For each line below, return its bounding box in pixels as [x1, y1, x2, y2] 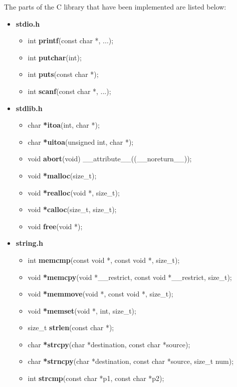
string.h [16, 238, 43, 248]
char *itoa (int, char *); [28, 120, 100, 130]
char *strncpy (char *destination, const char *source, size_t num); [28, 356, 234, 366]
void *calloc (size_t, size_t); [28, 204, 117, 215]
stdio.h [16, 18, 40, 29]
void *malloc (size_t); [28, 170, 97, 180]
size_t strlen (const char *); [28, 322, 114, 333]
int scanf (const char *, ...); [28, 85, 111, 96]
